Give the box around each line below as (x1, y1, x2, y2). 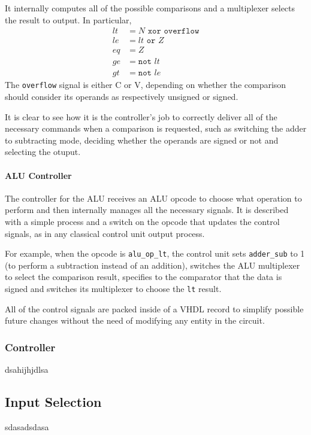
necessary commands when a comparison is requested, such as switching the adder (5, 122, 307, 135)
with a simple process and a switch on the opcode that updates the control (5, 215, 280, 227)
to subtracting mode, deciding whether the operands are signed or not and (5, 133, 279, 146)
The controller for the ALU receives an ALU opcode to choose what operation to (5, 191, 302, 204)
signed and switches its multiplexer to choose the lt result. (5, 282, 222, 294)
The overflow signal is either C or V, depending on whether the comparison (5, 78, 286, 91)
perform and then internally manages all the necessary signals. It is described (5, 203, 289, 216)
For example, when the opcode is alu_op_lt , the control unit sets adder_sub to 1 (5, 247, 305, 260)
